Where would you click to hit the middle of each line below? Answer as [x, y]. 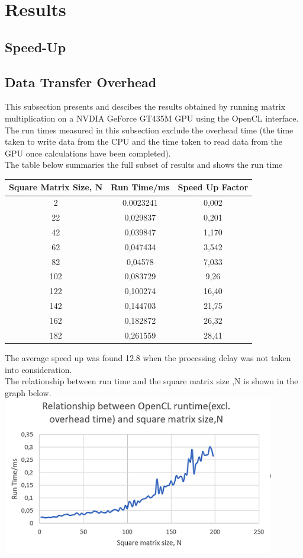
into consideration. [38, 369]
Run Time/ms [140, 187]
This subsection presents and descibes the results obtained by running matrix [145, 106]
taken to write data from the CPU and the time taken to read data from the [144, 141]
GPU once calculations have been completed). [88, 153]
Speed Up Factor [213, 187]
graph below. [28, 392]
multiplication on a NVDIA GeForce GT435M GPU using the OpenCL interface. [152, 118]
